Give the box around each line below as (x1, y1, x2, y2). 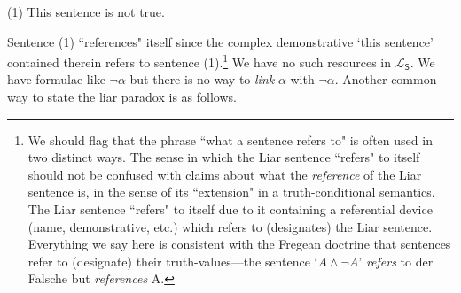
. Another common (334, 70, 437, 89)
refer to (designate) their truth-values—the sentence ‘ (27, 251, 318, 270)
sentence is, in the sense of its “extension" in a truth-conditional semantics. (27, 182, 435, 201)
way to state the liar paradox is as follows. (7, 88, 237, 106)
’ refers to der (358, 251, 434, 270)
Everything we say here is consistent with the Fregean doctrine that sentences (27, 235, 451, 253)
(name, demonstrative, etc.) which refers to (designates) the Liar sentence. (27, 217, 433, 235)
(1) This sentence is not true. (7, 3, 165, 20)
